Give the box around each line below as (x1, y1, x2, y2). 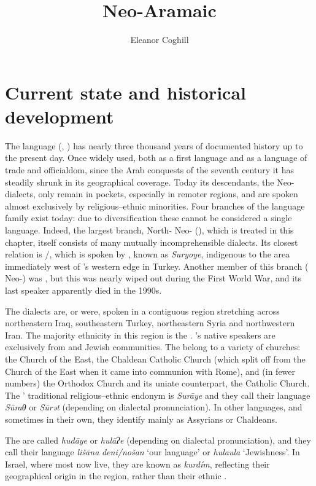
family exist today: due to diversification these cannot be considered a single (5, 211, 292, 224)
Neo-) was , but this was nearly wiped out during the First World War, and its (5, 272, 302, 284)
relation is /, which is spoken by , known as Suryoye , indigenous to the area (5, 248, 290, 261)
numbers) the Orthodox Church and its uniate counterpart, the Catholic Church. (5, 377, 310, 390)
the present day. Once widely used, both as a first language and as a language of (5, 151, 307, 164)
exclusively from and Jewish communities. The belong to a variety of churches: (5, 340, 301, 353)
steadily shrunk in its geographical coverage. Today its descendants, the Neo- (5, 175, 295, 188)
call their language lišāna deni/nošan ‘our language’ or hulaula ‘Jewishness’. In (5, 445, 300, 458)
